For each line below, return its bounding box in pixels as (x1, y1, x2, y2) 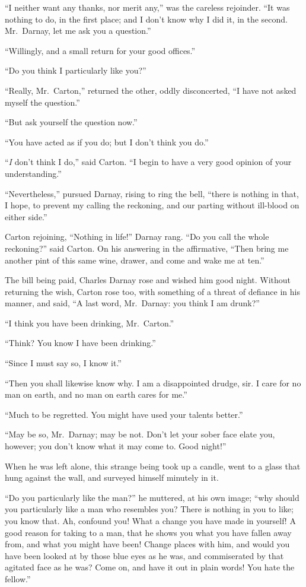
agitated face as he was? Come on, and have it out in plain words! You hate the (5, 561, 295, 573)
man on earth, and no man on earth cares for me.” (5, 388, 187, 401)
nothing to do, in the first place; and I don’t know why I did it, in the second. (5, 12, 288, 25)
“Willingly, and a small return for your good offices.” (5, 44, 196, 56)
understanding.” (5, 167, 62, 179)
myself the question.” (5, 96, 80, 108)
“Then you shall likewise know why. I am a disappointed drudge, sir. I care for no (5, 376, 301, 389)
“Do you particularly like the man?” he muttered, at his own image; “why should (5, 491, 299, 503)
